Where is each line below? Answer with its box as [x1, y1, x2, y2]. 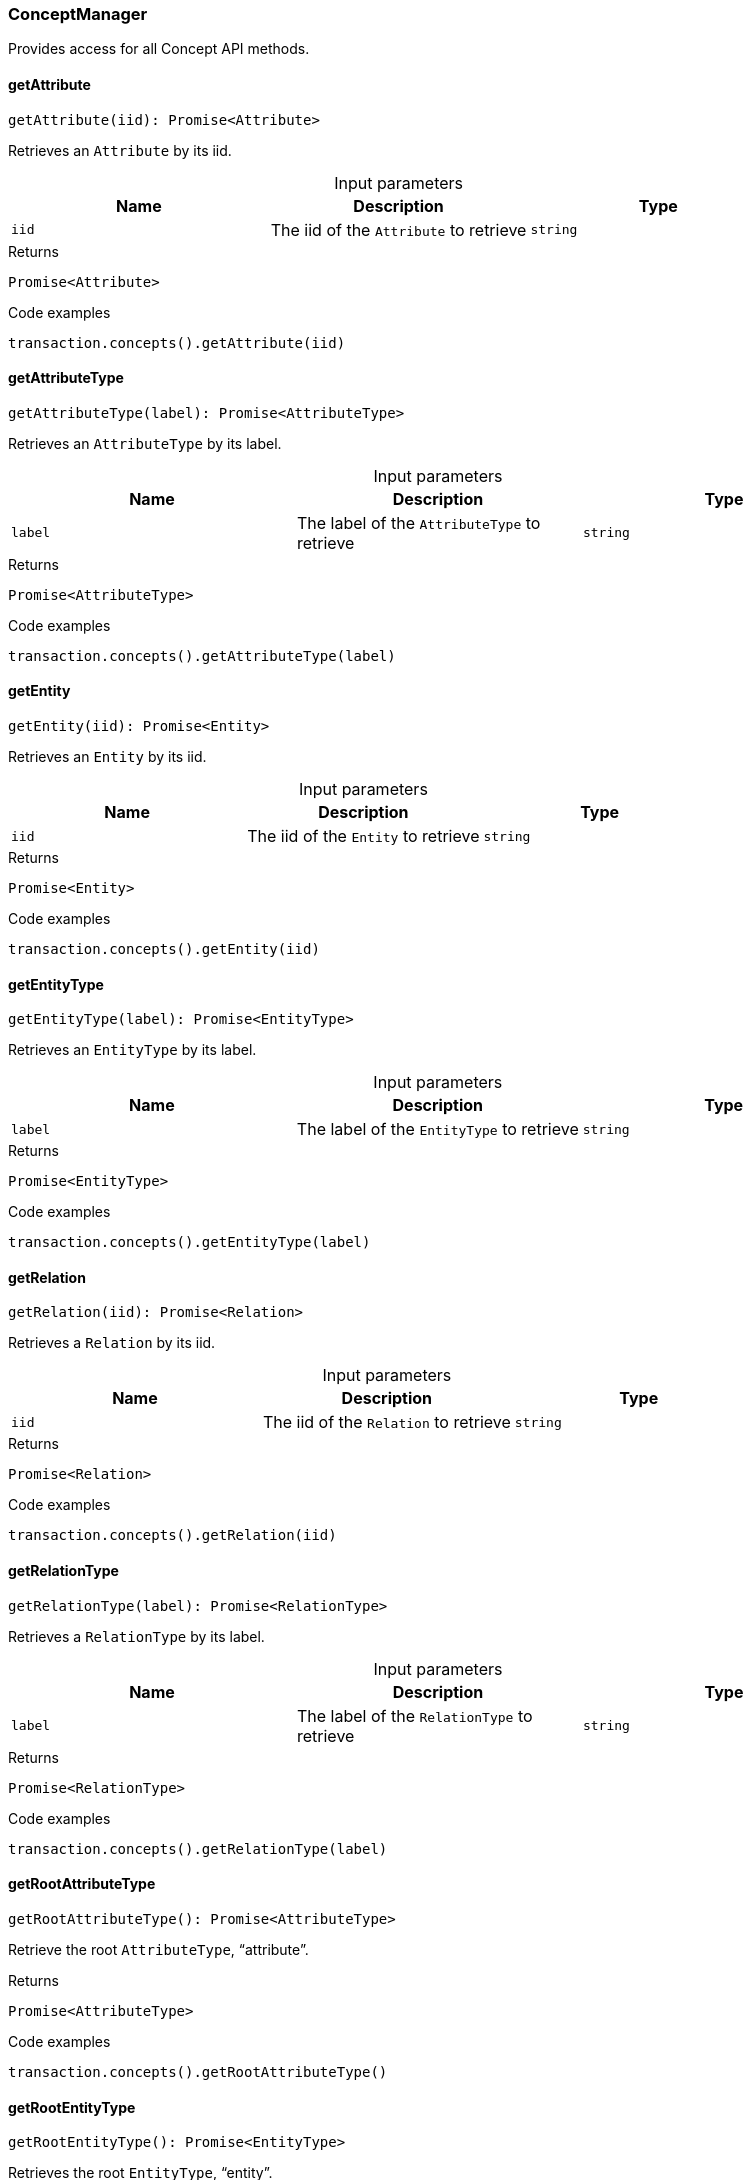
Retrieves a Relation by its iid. [8, 1334, 216, 1352]
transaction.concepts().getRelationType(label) [8, 1840, 388, 1857]
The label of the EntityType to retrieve [296, 1119, 579, 1140]
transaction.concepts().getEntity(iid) [8, 941, 320, 958]
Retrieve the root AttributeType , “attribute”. [8, 1940, 309, 1958]
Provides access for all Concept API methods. [8, 40, 310, 58]
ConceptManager [8, 4, 148, 24]
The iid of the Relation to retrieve [262, 1412, 511, 1433]
